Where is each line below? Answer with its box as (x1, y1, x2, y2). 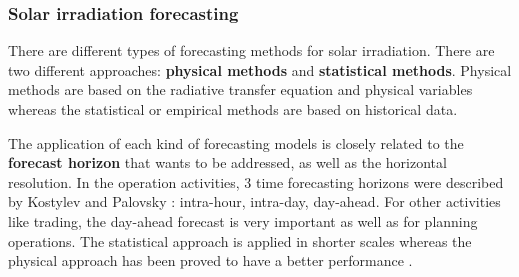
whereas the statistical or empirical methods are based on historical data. (8, 99, 458, 119)
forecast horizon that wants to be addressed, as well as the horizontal (8, 152, 447, 173)
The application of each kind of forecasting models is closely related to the (8, 132, 464, 153)
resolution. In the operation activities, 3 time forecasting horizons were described (8, 171, 504, 192)
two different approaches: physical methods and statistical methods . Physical (8, 59, 512, 80)
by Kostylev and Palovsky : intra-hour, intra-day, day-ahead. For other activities (8, 191, 501, 212)
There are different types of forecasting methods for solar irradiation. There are (8, 40, 495, 61)
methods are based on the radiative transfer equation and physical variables (8, 79, 473, 100)
